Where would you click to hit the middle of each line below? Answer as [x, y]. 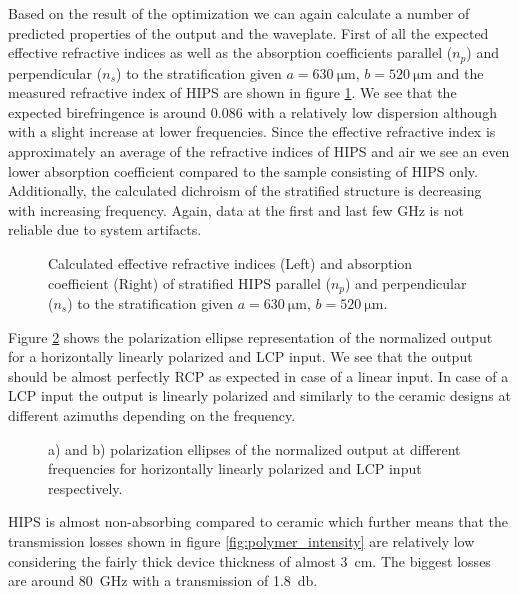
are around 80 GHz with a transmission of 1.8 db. [163, 580]
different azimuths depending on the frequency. [152, 415]
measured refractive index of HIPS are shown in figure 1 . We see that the [232, 92]
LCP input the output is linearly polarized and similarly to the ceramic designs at [259, 395]
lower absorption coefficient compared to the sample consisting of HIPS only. [243, 170]
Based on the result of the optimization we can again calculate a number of [239, 13]
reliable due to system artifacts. [105, 229]
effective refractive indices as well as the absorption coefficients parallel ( [230, 52]
